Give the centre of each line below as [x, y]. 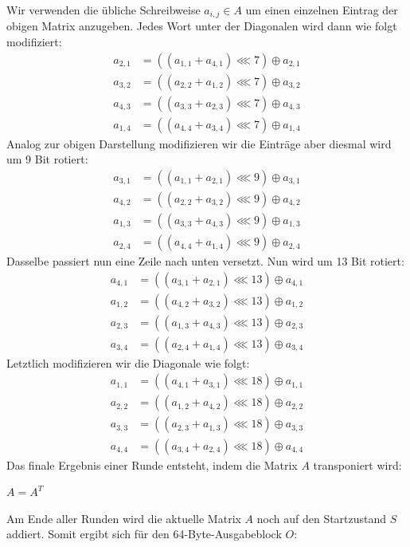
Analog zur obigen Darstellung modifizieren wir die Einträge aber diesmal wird [199, 143]
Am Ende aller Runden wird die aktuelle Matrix [124, 518]
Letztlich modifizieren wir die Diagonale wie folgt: [128, 362]
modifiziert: [34, 42]
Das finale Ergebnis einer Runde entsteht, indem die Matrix [152, 464]
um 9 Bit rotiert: [47, 159]
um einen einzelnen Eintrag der [322, 10]
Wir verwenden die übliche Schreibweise [103, 10]
